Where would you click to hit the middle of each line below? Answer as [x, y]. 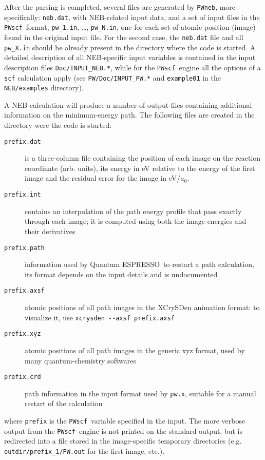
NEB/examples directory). [44, 88]
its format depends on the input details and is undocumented [121, 274]
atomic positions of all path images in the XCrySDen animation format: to [142, 307]
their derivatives [50, 231]
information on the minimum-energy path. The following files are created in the [129, 115]
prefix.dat [23, 141]
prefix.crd [23, 377]
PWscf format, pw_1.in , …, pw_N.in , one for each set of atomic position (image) [130, 27]
